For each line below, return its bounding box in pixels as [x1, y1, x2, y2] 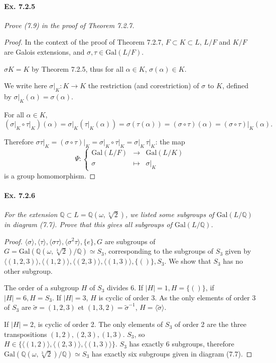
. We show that [164, 256, 211, 266]
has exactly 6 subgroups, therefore [129, 338, 234, 349]
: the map [155, 136, 185, 147]
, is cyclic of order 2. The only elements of [34, 319, 163, 329]
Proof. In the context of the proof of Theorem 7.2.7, [4, 37, 164, 47]
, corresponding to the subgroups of [104, 246, 214, 256]
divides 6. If [107, 282, 144, 293]
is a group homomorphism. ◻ [4, 170, 96, 180]
